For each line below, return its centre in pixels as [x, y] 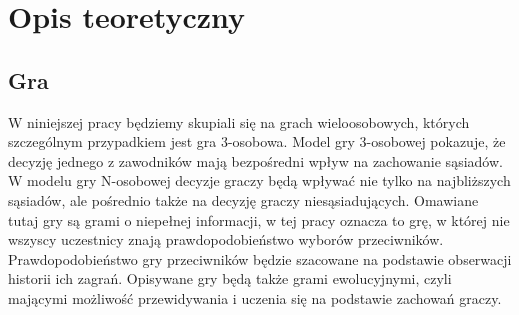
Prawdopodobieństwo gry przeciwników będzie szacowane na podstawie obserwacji [260, 258]
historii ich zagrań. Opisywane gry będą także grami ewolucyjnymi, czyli [230, 278]
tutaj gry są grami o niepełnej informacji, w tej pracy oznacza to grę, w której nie [259, 219]
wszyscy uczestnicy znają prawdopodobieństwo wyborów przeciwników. [226, 239]
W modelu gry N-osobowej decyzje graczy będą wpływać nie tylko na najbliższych [259, 180]
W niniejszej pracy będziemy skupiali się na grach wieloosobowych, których [239, 121]
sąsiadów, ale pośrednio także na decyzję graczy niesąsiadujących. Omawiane [243, 199]
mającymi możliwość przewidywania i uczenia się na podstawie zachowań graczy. [255, 297]
